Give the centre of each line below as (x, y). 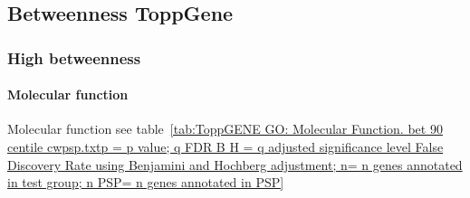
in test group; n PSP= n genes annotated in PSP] (146, 182)
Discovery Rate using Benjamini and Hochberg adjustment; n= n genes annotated (235, 164)
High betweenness (74, 57)
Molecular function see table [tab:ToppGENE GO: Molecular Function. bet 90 (225, 129)
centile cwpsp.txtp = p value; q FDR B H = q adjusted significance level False (225, 147)
